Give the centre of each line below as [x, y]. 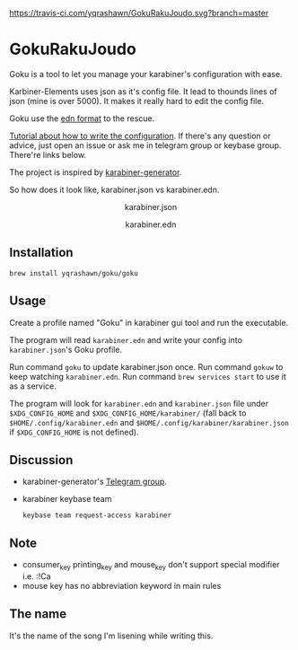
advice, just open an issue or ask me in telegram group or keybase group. [145, 145]
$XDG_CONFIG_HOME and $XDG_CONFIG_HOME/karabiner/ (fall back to [128, 413]
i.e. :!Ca [36, 576]
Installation [41, 253]
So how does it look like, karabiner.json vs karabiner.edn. [114, 189]
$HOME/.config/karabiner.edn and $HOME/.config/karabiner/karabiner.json [149, 422]
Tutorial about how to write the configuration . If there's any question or [140, 136]
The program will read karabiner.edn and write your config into [126, 339]
